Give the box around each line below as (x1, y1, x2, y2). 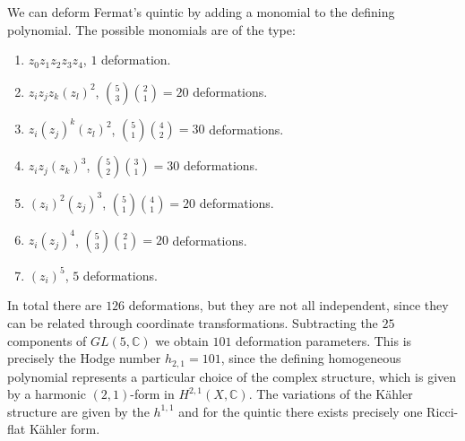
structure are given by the (7, 402, 150, 420)
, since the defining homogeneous (220, 349, 401, 367)
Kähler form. (29, 419, 100, 438)
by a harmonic (7, 385, 86, 403)
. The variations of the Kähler (248, 385, 413, 403)
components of (7, 331, 87, 350)
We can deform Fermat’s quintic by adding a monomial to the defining (7, 3, 395, 21)
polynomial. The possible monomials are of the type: (7, 20, 296, 39)
